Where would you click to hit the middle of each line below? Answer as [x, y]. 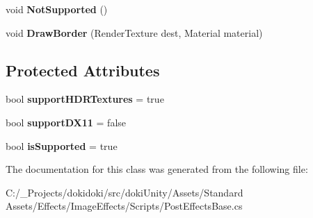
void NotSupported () [57, 9]
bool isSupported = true [62, 145]
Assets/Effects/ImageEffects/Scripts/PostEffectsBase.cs [124, 206]
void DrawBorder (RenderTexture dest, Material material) [134, 32]
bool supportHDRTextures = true [85, 99]
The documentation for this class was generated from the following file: [157, 169]
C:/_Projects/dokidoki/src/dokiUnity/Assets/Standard [125, 192]
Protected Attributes [83, 70]
